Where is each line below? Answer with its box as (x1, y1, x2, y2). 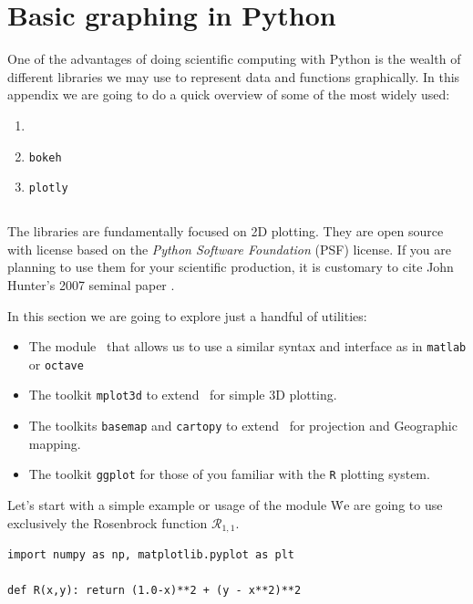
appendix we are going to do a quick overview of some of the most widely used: (7, 85, 450, 104)
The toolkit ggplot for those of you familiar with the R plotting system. (28, 464, 430, 484)
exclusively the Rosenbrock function (7, 513, 208, 532)
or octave (28, 354, 84, 373)
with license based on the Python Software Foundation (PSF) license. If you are (7, 239, 452, 258)
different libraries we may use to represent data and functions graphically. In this (7, 67, 460, 86)
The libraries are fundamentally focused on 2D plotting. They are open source (7, 222, 444, 241)
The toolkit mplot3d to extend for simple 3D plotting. (28, 385, 337, 404)
